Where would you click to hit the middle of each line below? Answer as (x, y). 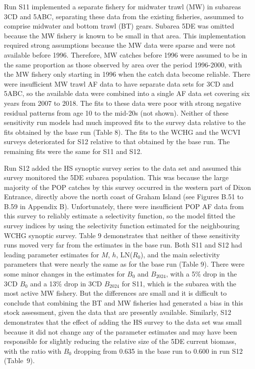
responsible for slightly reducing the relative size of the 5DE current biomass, (120, 341)
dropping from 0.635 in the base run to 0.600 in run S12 (158, 351)
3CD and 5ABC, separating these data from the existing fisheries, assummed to (124, 16)
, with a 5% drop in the (201, 274)
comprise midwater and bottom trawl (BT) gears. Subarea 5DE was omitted (119, 26)
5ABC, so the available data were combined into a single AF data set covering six (127, 93)
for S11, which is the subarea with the (179, 283)
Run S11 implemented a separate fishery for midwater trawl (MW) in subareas (123, 6)
